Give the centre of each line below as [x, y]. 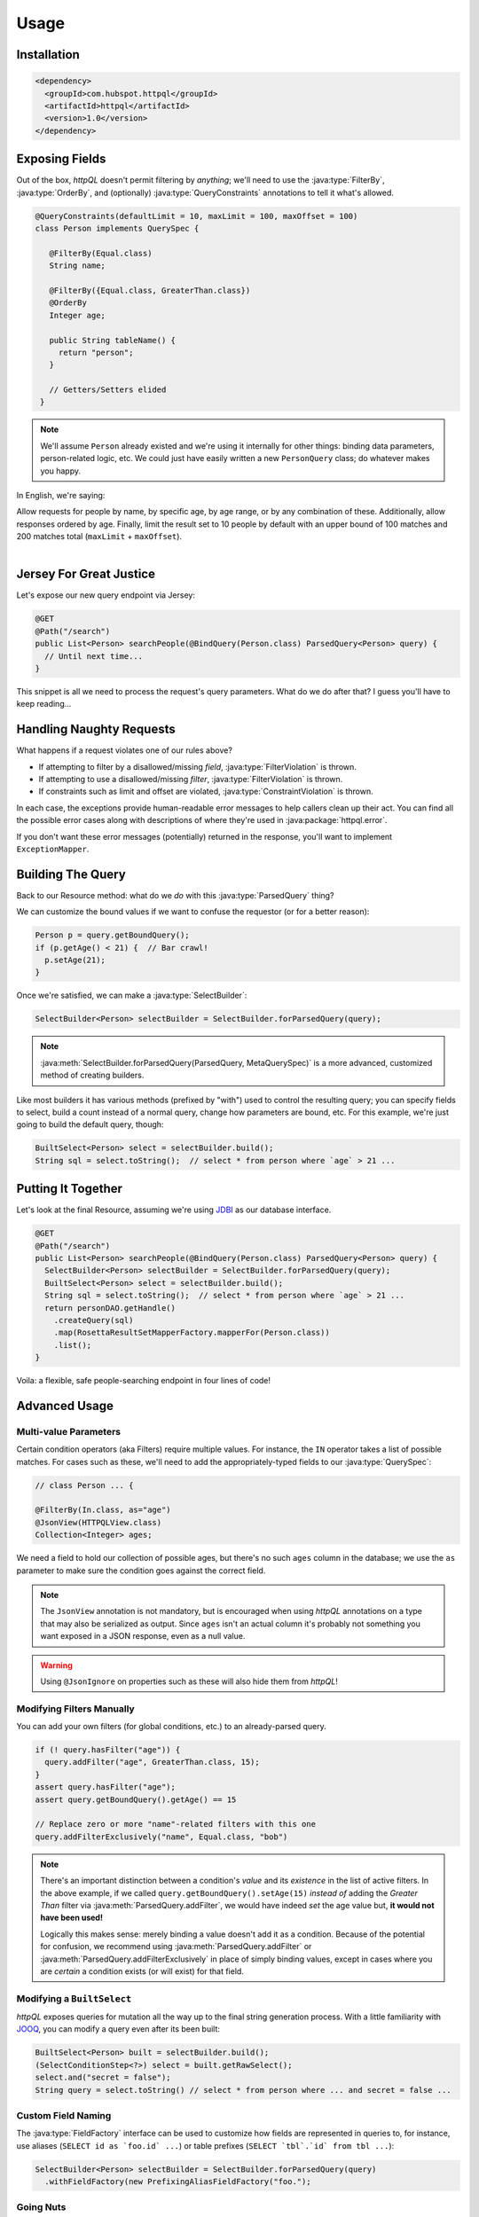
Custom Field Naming [64, 2115]
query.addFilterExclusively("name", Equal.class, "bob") [161, 1837]
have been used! [72, 1918]
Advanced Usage [65, 1406]
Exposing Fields [61, 159]
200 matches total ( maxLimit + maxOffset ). [99, 537]
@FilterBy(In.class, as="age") [103, 1510]
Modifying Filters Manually [75, 1709]
